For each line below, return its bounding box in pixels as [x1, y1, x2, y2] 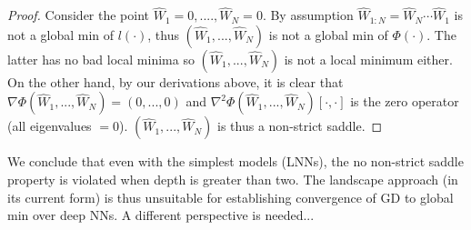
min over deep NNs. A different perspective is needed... [7, 205, 315, 225]
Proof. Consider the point [7, 5, 150, 25]
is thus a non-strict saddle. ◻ [217, 116, 383, 135]
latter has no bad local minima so [7, 49, 195, 68]
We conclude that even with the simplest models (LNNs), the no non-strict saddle [7, 152, 464, 171]
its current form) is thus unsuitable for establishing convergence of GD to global [7, 187, 454, 206]
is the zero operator [350, 92, 459, 111]
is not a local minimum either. [284, 49, 453, 68]
